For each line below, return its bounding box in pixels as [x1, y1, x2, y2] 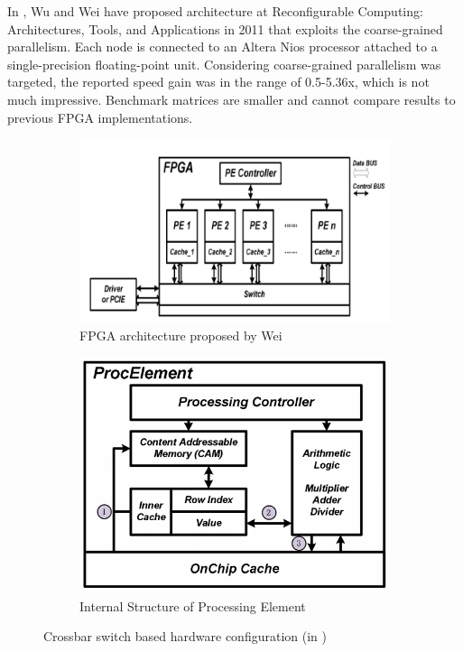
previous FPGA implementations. [7, 107, 193, 126]
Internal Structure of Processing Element [79, 596, 306, 615]
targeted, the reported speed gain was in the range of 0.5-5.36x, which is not [7, 72, 430, 91]
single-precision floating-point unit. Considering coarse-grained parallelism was [7, 54, 441, 73]
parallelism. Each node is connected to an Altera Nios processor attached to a [7, 37, 438, 56]
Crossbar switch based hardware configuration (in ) [43, 627, 327, 646]
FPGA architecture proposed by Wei [79, 325, 282, 344]
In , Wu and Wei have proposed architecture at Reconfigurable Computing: [7, 2, 423, 20]
